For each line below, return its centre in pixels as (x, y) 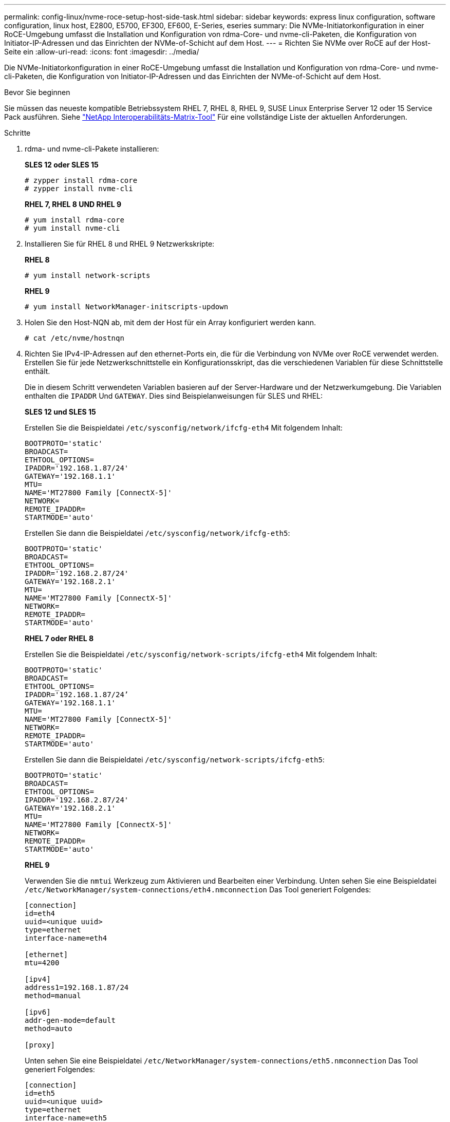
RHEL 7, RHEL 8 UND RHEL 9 (73, 204)
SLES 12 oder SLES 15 (62, 165)
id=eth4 (40, 913)
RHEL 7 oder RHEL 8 (59, 638)
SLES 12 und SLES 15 (60, 412)
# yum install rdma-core (74, 220)
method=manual (53, 996)
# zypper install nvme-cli (79, 189)
